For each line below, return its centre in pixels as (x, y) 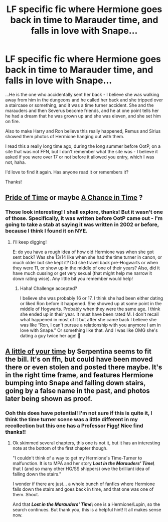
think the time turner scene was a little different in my (71, 419)
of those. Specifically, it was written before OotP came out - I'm (84, 218)
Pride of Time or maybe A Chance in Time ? (74, 198)
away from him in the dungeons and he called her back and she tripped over (84, 100)
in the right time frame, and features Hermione (79, 375)
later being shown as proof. (49, 399)
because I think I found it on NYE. (46, 231)
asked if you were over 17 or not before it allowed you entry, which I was (80, 157)
